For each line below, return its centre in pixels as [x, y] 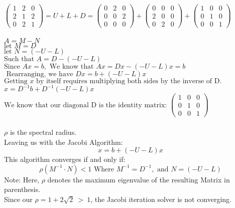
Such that [19, 59]
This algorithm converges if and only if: [65, 159]
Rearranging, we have [40, 74]
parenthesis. [22, 189]
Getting [16, 81]
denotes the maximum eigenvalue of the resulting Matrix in [139, 179]
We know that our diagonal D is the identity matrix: [86, 105]
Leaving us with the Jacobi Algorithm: [64, 142]
